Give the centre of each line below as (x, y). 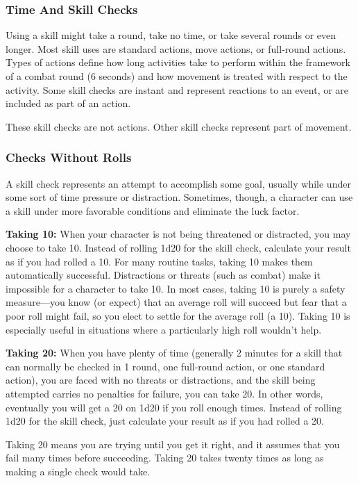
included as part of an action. (68, 103)
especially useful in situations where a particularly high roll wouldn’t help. (164, 329)
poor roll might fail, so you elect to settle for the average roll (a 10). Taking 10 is (178, 315)
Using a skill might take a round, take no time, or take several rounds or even (171, 35)
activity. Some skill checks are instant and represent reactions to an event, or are (177, 89)
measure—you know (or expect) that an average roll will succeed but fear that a (176, 302)
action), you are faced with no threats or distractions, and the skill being (161, 380)
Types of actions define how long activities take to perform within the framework (178, 62)
